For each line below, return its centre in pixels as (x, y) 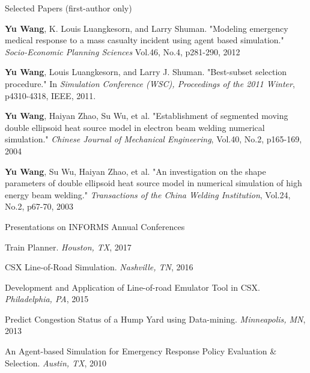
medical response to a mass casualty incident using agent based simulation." (144, 40)
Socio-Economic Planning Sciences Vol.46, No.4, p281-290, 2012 (123, 51)
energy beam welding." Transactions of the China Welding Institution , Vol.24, (148, 194)
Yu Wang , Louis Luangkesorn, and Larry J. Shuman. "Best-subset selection (146, 72)
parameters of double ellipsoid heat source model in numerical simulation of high (153, 183)
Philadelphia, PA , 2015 (47, 299)
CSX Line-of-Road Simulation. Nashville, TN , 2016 (99, 267)
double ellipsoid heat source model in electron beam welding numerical (135, 127)
